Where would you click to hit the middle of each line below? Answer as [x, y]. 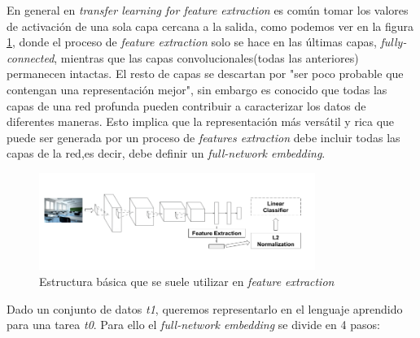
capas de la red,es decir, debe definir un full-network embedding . [166, 153]
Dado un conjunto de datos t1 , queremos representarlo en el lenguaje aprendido [205, 308]
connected [31, 57]
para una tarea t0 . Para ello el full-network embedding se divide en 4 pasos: [193, 325]
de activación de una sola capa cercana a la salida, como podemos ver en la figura [210, 26]
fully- [394, 42]
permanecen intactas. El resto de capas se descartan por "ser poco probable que [205, 74]
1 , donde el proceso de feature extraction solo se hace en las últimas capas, [192, 42]
